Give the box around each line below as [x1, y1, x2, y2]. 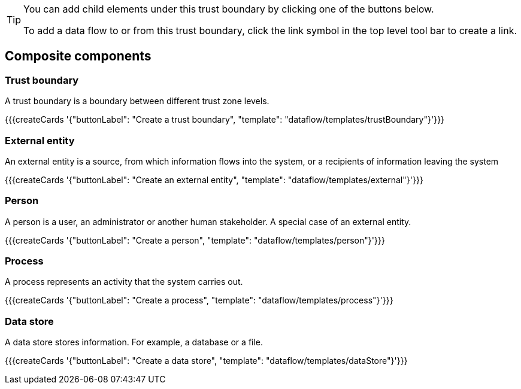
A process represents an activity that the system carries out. [5, 276, 243, 287]
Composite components [5, 48, 152, 64]
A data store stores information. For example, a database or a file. [5, 337, 263, 348]
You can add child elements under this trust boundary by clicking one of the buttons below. [23, 3, 434, 15]
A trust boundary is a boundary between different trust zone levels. [5, 96, 269, 107]
